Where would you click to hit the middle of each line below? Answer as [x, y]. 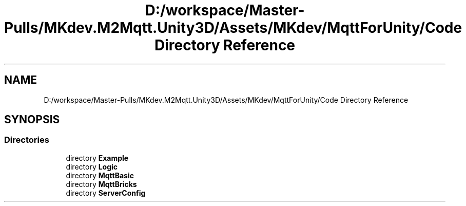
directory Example [97, 158]
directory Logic [92, 166]
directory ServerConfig [106, 193]
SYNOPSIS [32, 120]
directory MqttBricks [101, 184]
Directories [27, 140]
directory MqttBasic [100, 175]
